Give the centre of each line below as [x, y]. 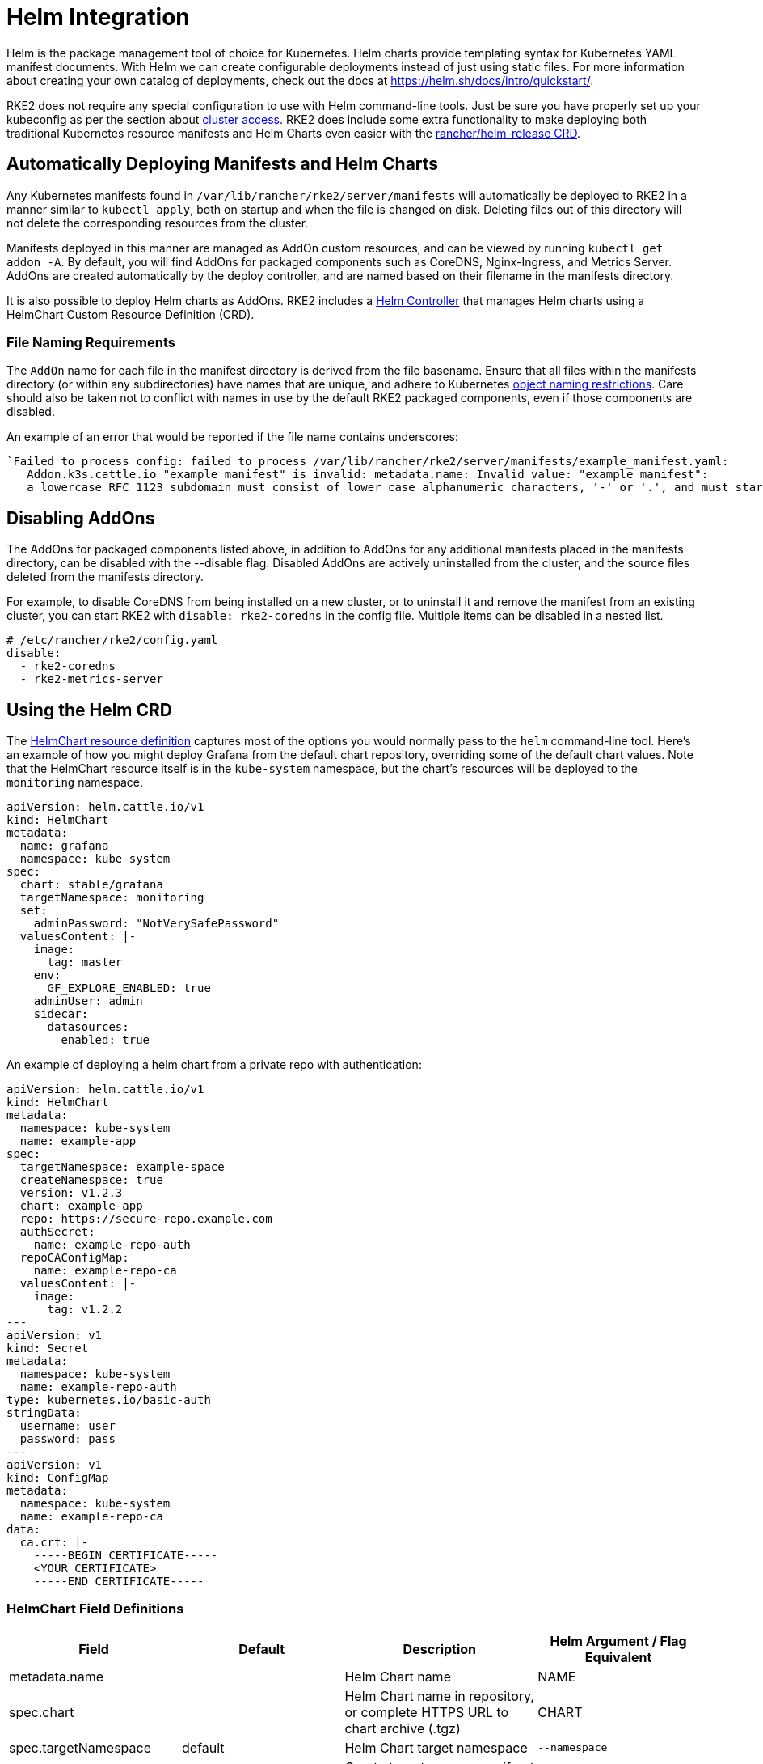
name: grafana [64, 846]
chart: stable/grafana [91, 885]
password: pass [67, 1439]
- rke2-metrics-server [91, 679]
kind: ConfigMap [58, 1478]
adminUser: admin [88, 1001]
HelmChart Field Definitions [95, 1609]
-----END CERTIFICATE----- [119, 1582]
